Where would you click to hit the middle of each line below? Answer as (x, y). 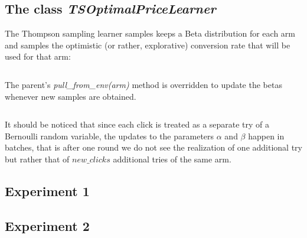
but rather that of (37, 159)
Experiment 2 (47, 225)
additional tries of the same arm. (172, 159)
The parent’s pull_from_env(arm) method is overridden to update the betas (143, 84)
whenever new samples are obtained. (71, 96)
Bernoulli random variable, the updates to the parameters (110, 136)
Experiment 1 (47, 190)
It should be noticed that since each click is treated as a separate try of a (137, 124)
